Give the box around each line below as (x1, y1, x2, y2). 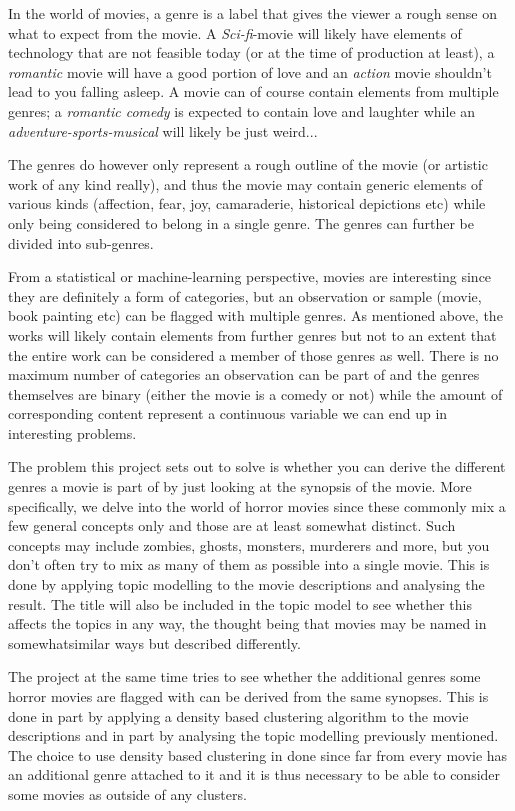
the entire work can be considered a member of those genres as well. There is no (8, 344, 499, 365)
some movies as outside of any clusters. (8, 783, 247, 804)
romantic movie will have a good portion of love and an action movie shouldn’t (8, 61, 492, 82)
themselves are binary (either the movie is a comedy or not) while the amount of (8, 383, 503, 404)
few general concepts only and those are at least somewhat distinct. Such (8, 515, 456, 536)
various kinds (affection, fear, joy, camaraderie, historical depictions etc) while (8, 193, 486, 214)
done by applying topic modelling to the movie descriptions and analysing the (8, 574, 485, 595)
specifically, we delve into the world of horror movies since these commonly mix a (8, 495, 506, 516)
